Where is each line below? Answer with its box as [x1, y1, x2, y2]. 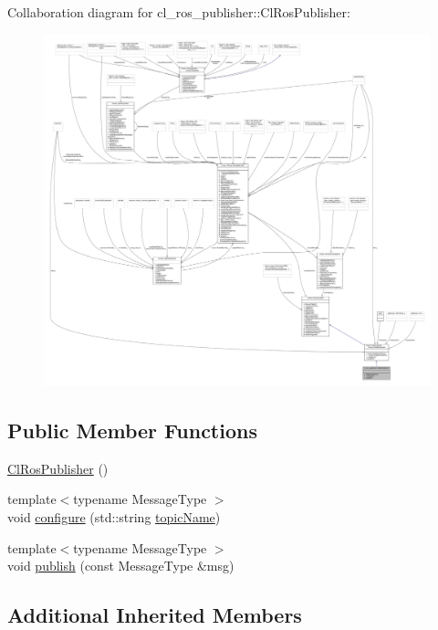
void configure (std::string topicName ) [7, 508, 221, 527]
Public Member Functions [7, 416, 257, 445]
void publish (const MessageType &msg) [7, 556, 235, 575]
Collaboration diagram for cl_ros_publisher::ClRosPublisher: [7, 3, 350, 21]
